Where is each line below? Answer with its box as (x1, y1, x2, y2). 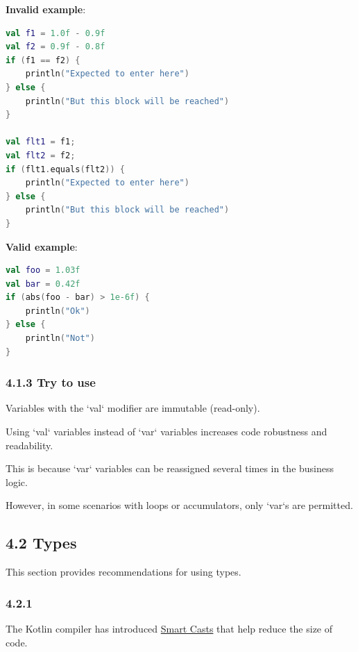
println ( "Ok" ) (25, 306, 90, 316)
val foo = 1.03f (6, 265, 80, 276)
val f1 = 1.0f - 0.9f (6, 28, 105, 38)
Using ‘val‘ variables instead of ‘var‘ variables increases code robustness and (6, 424, 327, 439)
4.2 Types (6, 532, 77, 553)
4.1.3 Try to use (6, 374, 96, 391)
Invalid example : (6, 2, 86, 16)
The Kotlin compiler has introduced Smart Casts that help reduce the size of (6, 621, 333, 636)
